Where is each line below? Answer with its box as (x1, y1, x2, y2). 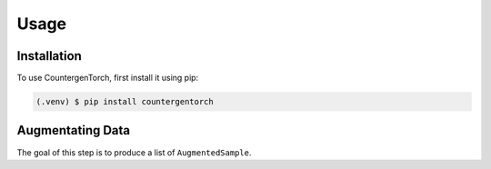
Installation (16, 48, 82, 64)
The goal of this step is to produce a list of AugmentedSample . (16, 146, 252, 158)
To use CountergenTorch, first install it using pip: (16, 73, 199, 84)
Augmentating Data (16, 123, 131, 138)
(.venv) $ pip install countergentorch (35, 96, 214, 107)
